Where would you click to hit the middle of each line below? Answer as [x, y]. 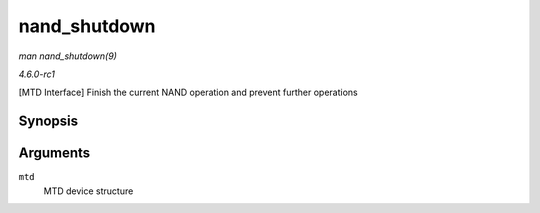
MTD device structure [88, 191]
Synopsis [48, 121]
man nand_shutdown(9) [67, 56]
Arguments [54, 153]
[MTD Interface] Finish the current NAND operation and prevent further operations [188, 92]
